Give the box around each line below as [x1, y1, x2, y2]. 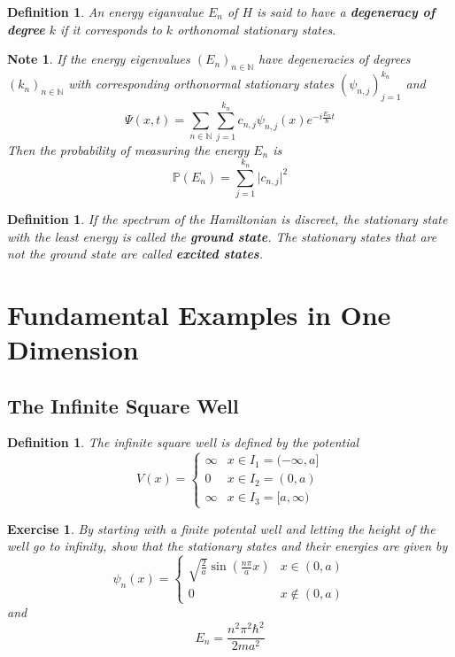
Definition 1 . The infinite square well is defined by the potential [7, 433, 359, 452]
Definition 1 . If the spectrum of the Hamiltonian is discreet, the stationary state [7, 209, 448, 228]
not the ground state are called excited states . [7, 244, 264, 263]
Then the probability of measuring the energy [7, 140, 250, 158]
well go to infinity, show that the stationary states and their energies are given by [7, 537, 448, 555]
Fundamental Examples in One [7, 296, 391, 332]
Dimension [7, 331, 139, 367]
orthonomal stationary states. [177, 19, 336, 38]
